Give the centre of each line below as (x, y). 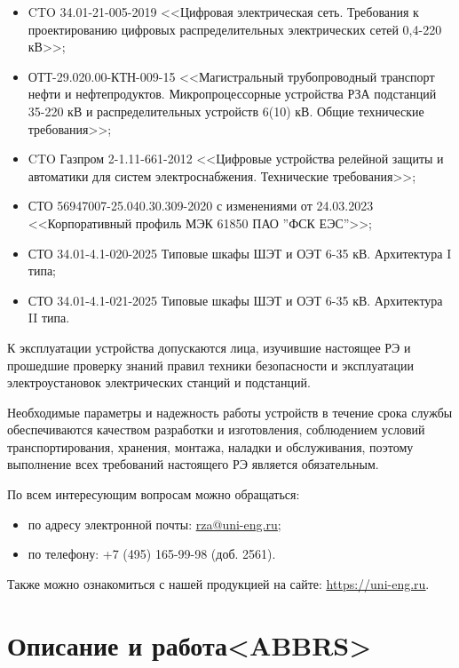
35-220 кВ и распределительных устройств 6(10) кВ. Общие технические (226, 111)
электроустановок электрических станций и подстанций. (159, 382)
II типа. (49, 318)
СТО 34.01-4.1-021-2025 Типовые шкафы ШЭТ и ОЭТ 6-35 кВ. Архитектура (235, 300)
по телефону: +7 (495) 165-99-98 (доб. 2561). (152, 554)
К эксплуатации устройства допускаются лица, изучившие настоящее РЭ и (209, 347)
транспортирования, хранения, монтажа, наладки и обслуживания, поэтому (210, 446)
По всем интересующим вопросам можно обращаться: (154, 494)
